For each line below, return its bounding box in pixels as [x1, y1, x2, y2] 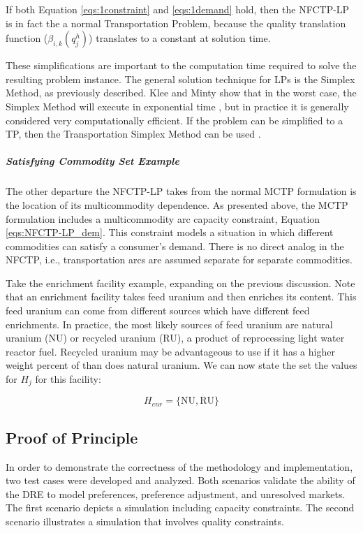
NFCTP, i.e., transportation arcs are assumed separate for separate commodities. [6, 252, 353, 267]
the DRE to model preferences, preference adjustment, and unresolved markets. [6, 486, 346, 501]
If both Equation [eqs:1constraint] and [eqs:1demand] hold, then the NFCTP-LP [6, 2, 350, 16]
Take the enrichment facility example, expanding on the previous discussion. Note [6, 275, 355, 290]
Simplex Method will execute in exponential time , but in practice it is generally [6, 98, 349, 113]
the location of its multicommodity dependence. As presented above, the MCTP [6, 197, 348, 212]
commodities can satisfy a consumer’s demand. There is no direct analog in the [6, 238, 344, 253]
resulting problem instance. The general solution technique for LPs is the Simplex [6, 71, 355, 86]
